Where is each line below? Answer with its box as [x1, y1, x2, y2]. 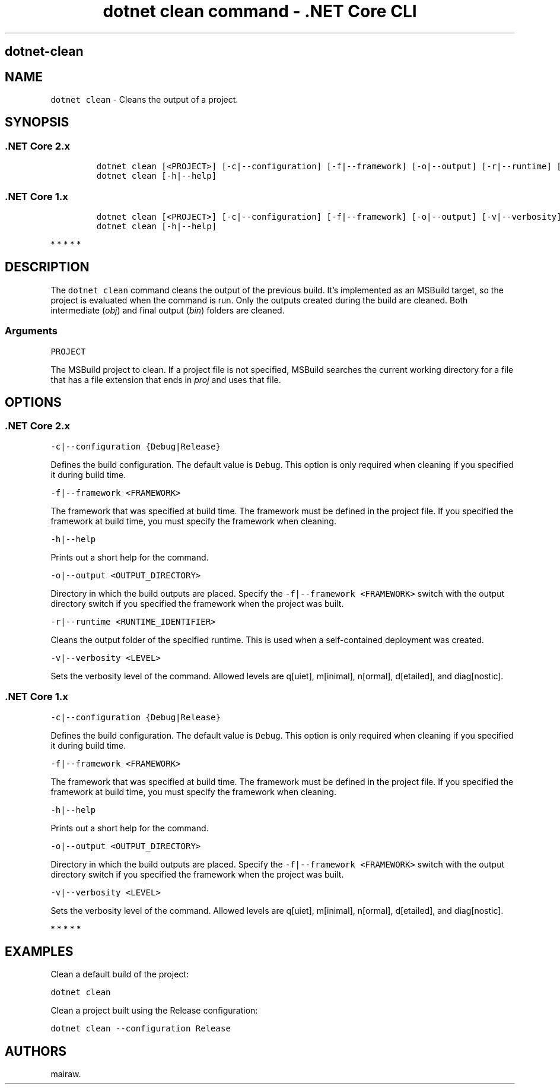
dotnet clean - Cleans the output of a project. [50, 94, 238, 105]
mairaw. [50, 1069, 81, 1079]
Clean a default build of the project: [50, 969, 189, 980]
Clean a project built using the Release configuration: [50, 1005, 258, 1016]
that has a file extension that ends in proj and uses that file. [50, 374, 281, 385]
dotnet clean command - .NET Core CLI [103, 1, 417, 21]
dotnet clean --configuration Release [50, 1024, 231, 1034]
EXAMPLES [5, 944, 74, 959]
